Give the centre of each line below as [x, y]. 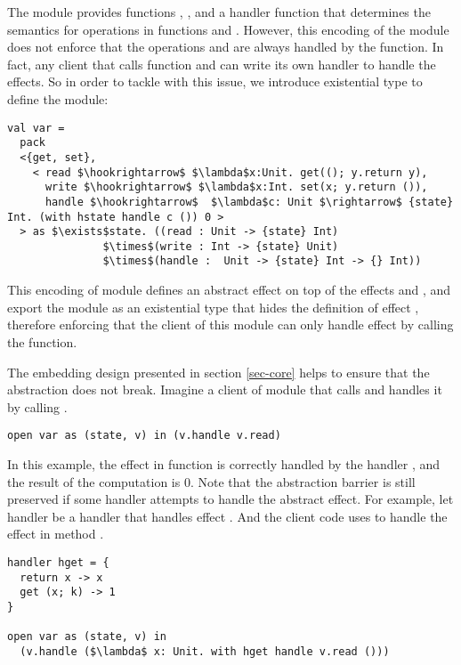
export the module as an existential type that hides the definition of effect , [213, 307]
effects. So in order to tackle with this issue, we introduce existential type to [215, 81]
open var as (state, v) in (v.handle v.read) [144, 436]
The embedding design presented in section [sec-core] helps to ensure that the [218, 372]
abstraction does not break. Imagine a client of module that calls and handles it [225, 389]
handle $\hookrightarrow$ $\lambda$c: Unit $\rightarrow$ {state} [249, 202]
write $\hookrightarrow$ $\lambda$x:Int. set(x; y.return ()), [236, 187]
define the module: [58, 98]
